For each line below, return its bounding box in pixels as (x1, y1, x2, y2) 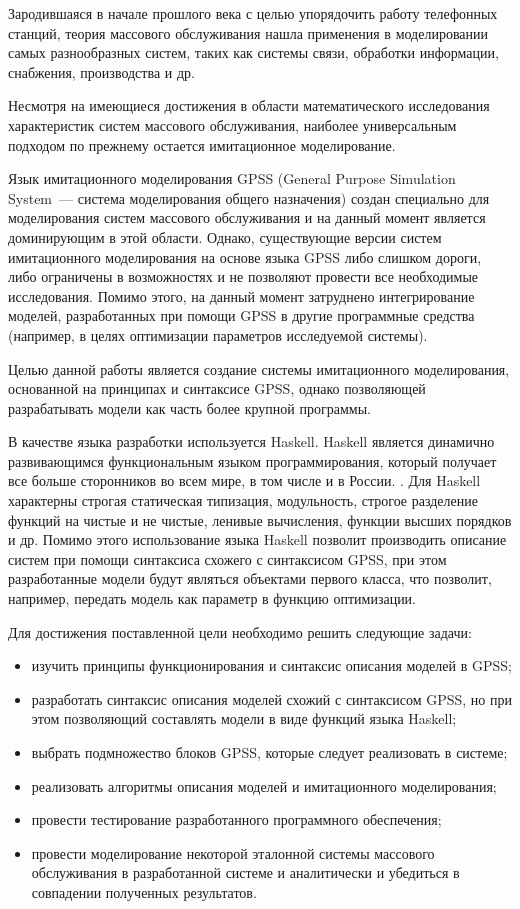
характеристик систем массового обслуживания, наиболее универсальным (8, 114, 457, 135)
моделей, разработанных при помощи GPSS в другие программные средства (8, 305, 475, 326)
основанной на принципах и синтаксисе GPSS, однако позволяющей (8, 378, 426, 399)
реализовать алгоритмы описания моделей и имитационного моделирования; (31, 775, 497, 796)
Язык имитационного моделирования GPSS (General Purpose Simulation (8, 168, 456, 189)
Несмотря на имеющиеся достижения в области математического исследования (8, 95, 490, 116)
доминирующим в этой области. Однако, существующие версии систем (8, 226, 442, 247)
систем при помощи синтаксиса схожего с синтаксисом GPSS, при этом (8, 548, 447, 569)
